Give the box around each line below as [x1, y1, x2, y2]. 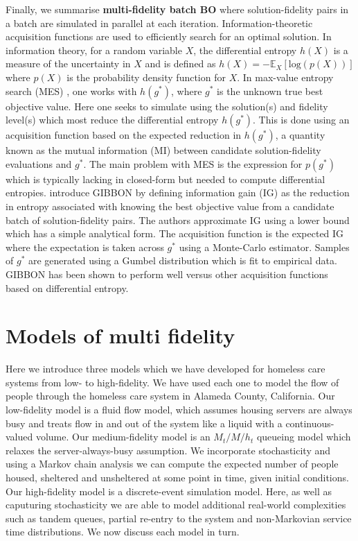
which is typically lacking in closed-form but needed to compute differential [6, 171, 325, 186]
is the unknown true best [217, 83, 323, 98]
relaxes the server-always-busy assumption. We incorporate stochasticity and [6, 443, 331, 457]
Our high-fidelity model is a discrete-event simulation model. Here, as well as [6, 483, 332, 498]
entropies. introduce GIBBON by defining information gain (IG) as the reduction [6, 185, 350, 200]
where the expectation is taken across [6, 239, 164, 254]
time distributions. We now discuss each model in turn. [6, 524, 240, 539]
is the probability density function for [66, 69, 226, 84]
